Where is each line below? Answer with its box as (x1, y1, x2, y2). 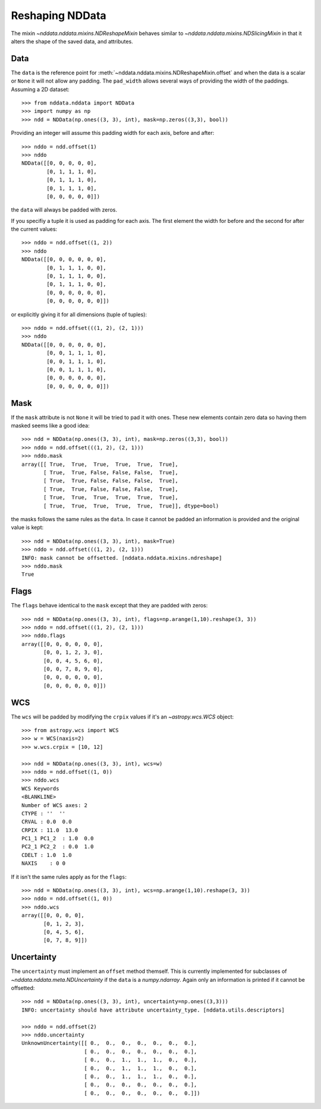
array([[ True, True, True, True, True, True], (21, 461, 178, 468)
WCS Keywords (21, 785, 59, 792)
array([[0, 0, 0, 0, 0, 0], (21, 641, 103, 647)
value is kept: (11, 524, 44, 531)
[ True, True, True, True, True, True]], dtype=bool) (43, 502, 219, 509)
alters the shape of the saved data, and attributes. (11, 37, 133, 45)
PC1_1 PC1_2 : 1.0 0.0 (21, 835, 94, 842)
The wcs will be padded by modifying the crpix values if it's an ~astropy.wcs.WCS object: (11, 713, 234, 720)
